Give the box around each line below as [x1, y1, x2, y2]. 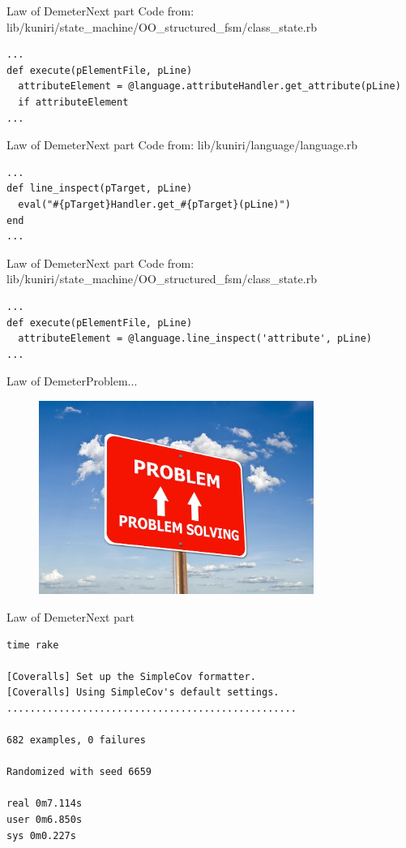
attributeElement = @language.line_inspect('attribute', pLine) [18, 333, 373, 345]
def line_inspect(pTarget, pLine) [6, 183, 193, 195]
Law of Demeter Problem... [6, 372, 138, 390]
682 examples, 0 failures [6, 734, 146, 747]
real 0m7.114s [6, 798, 83, 810]
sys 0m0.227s [6, 829, 76, 842]
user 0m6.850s [6, 814, 83, 826]
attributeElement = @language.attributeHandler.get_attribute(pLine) [18, 80, 401, 93]
